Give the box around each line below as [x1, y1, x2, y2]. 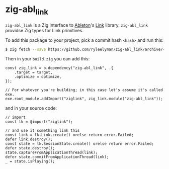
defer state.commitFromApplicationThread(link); [5, 154, 109, 159]
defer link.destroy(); [5, 137, 53, 142]
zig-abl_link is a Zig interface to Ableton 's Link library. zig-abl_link [5, 22, 148, 28]
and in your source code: [5, 105, 57, 111]
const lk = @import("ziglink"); [5, 119, 73, 124]
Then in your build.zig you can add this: [5, 56, 90, 62]
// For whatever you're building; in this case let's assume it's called [5, 88, 163, 93]
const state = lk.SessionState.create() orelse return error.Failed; [5, 141, 154, 146]
